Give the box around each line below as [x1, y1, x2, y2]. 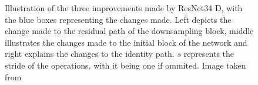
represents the [183, 47, 234, 60]
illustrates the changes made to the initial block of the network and [5, 36, 247, 48]
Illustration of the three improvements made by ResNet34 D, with [5, 2, 243, 13]
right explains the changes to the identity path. [5, 47, 175, 60]
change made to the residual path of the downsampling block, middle [5, 25, 254, 37]
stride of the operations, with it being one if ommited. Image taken [5, 59, 246, 71]
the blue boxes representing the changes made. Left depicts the [5, 13, 232, 25]
